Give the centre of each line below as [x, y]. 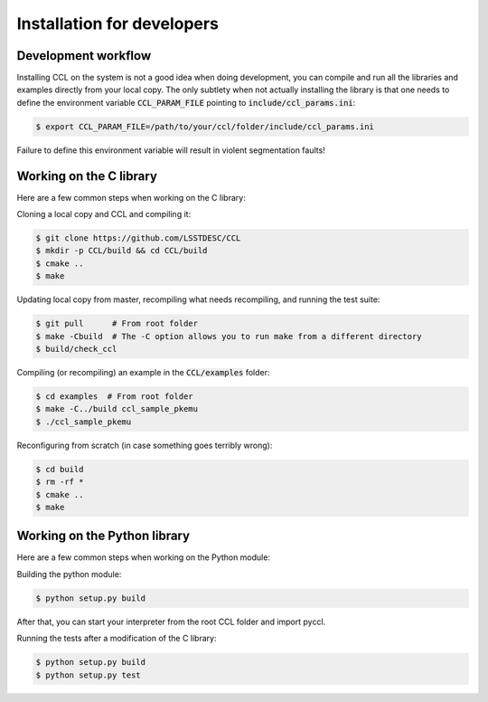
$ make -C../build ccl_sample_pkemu [117, 409]
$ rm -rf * [60, 482]
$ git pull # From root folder [117, 324]
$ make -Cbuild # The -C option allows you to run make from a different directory [229, 336]
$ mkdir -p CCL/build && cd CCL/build [122, 251]
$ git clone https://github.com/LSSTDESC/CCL [138, 238]
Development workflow [84, 56]
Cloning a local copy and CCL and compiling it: [104, 214]
